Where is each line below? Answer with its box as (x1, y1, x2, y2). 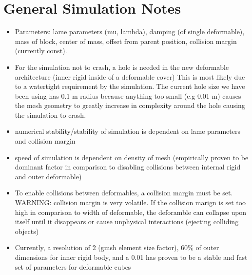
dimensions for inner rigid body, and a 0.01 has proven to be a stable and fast (15, 252, 248, 262)
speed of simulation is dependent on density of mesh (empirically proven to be (15, 152, 249, 162)
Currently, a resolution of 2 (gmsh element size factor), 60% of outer (15, 242, 219, 253)
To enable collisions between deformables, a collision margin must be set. (15, 188, 233, 198)
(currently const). (15, 45, 67, 56)
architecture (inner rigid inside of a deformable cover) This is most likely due (15, 71, 245, 82)
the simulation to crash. (15, 109, 86, 120)
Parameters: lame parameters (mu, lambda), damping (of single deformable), (15, 26, 245, 37)
